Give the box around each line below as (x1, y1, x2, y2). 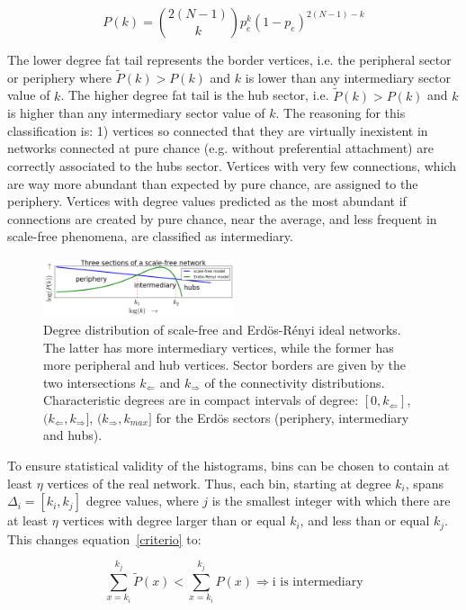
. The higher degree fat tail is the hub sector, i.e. (60, 85, 329, 104)
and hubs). (43, 426, 103, 444)
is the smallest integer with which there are (211, 491, 451, 510)
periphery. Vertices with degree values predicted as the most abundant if (7, 192, 407, 211)
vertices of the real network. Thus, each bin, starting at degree (47, 473, 391, 492)
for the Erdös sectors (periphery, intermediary (156, 408, 409, 426)
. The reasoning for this (275, 103, 406, 122)
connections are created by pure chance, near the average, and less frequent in (7, 209, 437, 228)
